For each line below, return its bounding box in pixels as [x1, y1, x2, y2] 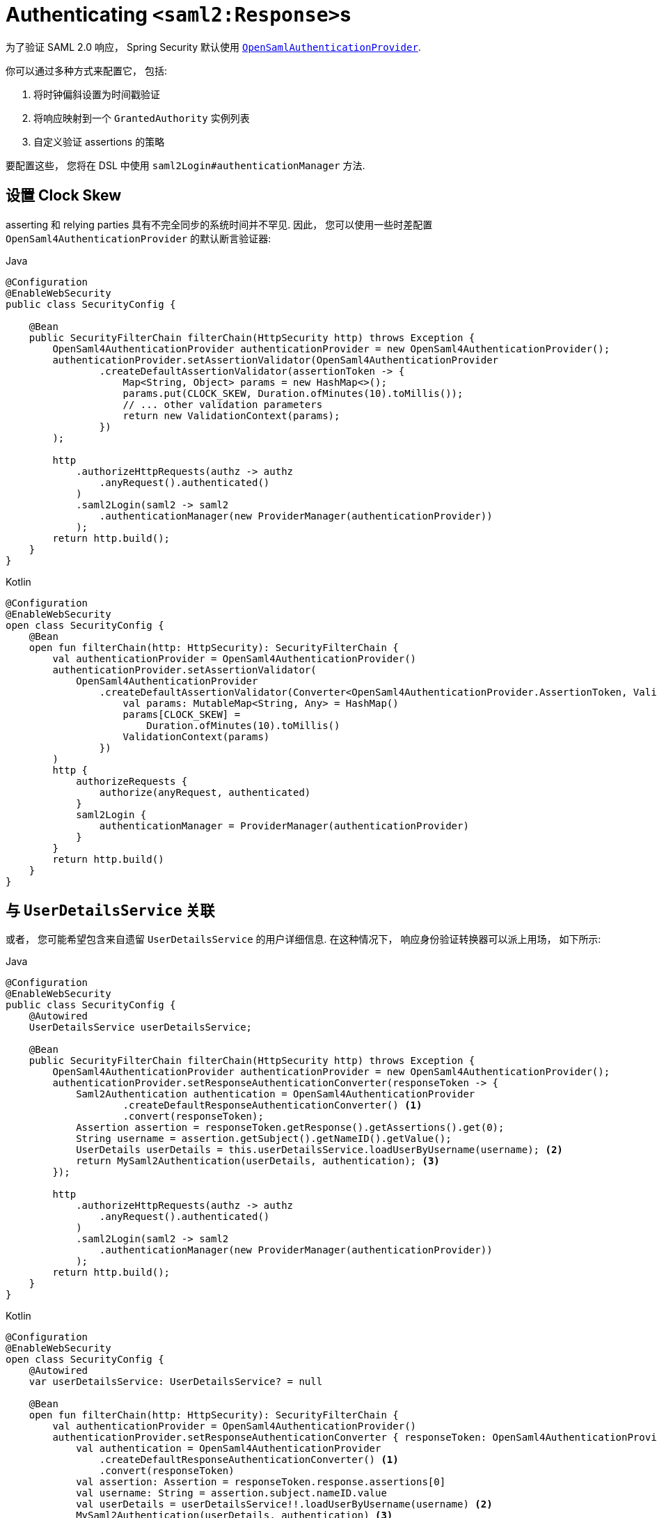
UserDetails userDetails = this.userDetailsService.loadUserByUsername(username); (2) [76, 1144, 563, 1156]
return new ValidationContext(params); [122, 409, 340, 421]
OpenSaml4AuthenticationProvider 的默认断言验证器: [6, 232, 271, 244]
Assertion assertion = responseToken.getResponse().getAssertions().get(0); [76, 1122, 505, 1134]
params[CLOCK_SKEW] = [122, 708, 241, 720]
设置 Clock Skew [6, 187, 122, 205]
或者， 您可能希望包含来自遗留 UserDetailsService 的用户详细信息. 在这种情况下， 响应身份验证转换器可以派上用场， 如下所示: [6, 933, 601, 946]
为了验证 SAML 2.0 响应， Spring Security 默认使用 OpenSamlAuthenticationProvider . [6, 40, 421, 53]
